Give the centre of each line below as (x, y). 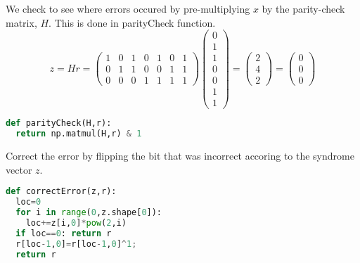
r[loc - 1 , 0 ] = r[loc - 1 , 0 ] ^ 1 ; (76, 244)
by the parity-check (303, 8)
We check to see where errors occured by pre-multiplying (128, 8)
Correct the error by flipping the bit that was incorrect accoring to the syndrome (180, 156)
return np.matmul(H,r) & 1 (79, 134)
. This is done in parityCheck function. (132, 22)
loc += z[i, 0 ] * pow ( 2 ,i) (76, 223)
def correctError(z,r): (61, 192)
